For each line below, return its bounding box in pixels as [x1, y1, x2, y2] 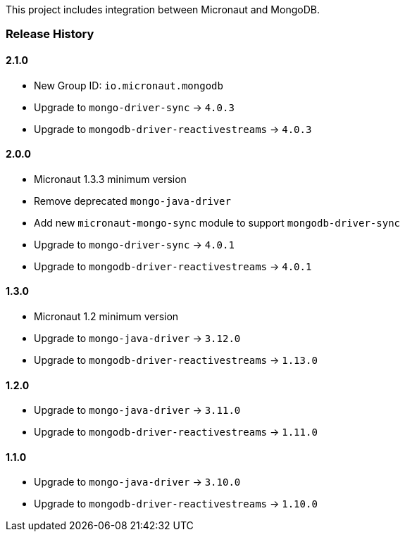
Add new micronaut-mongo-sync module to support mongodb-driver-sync [34, 216, 400, 229]
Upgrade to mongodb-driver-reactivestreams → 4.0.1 [34, 260, 312, 272]
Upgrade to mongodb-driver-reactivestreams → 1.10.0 [34, 498, 318, 510]
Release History [6, 27, 94, 42]
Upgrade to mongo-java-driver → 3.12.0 [34, 332, 241, 345]
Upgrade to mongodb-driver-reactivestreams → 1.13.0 [34, 354, 318, 367]
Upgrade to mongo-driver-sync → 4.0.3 [34, 101, 235, 113]
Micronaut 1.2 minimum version [34, 310, 179, 323]
